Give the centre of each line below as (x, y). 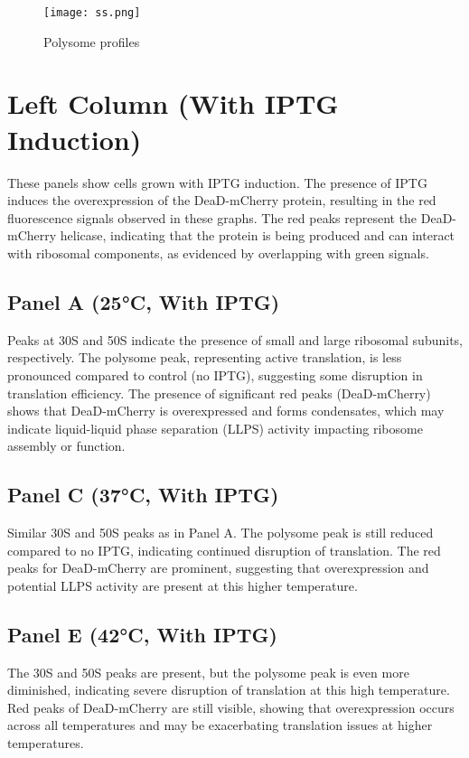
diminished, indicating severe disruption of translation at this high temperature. (229, 690)
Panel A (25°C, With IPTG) (144, 301)
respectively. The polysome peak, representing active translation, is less (205, 357)
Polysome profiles (92, 41)
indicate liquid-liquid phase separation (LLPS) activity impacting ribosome (215, 428)
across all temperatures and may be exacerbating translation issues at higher (220, 725)
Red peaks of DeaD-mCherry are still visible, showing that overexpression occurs (231, 707)
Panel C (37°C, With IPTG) (143, 495)
